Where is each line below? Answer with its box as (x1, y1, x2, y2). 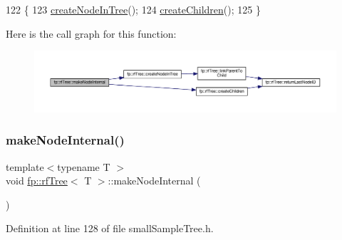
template (6, 159, 44, 174)
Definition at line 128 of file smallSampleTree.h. (6, 221, 214, 236)
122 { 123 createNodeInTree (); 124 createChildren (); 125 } (6, 2, 261, 16)
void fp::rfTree (6, 173, 68, 188)
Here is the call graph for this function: (6, 26, 177, 41)
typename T (57, 159, 110, 174)
